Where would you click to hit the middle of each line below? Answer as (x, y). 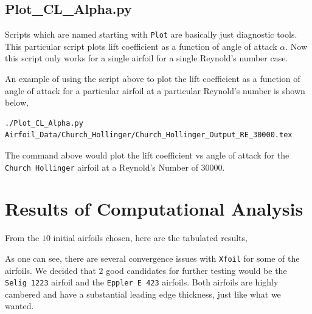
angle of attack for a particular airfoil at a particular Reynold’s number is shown (155, 90)
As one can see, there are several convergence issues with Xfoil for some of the (152, 258)
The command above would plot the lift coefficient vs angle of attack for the (147, 155)
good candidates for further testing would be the (196, 270)
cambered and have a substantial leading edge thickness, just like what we (143, 294)
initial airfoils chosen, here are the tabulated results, (150, 238)
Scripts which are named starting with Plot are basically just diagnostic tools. (151, 34)
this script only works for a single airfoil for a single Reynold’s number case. (147, 58)
